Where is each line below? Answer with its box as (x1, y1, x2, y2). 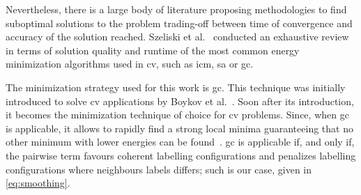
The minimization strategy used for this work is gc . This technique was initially (6, 79, 346, 94)
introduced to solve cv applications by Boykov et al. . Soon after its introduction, (6, 93, 354, 108)
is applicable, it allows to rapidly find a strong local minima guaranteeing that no (6, 120, 353, 135)
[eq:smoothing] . (6, 175, 70, 190)
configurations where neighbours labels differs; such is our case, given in (6, 162, 312, 176)
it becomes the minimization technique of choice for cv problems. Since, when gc (6, 107, 349, 122)
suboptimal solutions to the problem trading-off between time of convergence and (6, 15, 353, 30)
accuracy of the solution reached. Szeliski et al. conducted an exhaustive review (6, 29, 349, 44)
